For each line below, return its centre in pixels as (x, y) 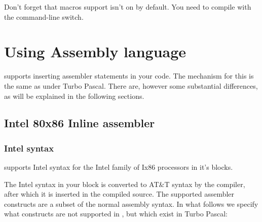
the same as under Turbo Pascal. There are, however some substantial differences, (131, 85)
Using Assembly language (95, 51)
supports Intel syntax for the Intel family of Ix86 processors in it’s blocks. (119, 167)
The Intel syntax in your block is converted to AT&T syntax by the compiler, (125, 184)
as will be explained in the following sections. (74, 96)
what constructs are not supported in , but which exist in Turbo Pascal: (116, 214)
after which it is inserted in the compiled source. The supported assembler (119, 194)
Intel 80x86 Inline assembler (80, 123)
